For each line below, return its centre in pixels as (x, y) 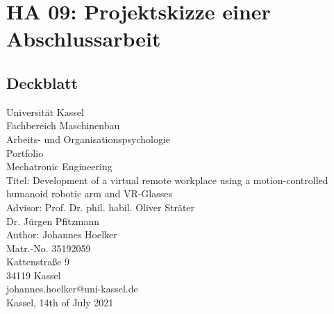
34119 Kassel (34, 275)
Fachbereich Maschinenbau (63, 125)
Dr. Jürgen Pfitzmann (53, 221)
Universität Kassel (45, 111)
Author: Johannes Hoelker (62, 234)
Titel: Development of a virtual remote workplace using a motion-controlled (167, 180)
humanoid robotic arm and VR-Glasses (89, 193)
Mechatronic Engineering (59, 166)
